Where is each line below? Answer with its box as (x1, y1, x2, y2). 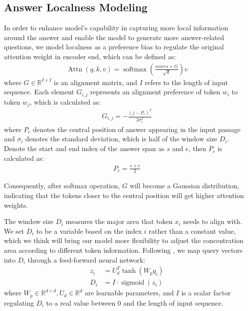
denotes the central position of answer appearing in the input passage (33, 124, 241, 134)
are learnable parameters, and (84, 288, 174, 298)
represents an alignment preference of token (90, 87, 220, 97)
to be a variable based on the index (36, 225, 142, 236)
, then (188, 143, 207, 154)
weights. (4, 200, 28, 210)
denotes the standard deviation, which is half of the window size (25, 133, 217, 144)
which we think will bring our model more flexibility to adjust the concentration (4, 235, 244, 245)
